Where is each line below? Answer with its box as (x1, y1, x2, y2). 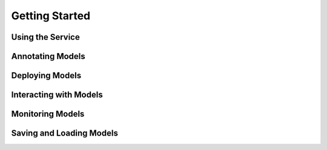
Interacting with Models (11, 90, 103, 100)
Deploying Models (11, 70, 82, 81)
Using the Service (11, 32, 80, 42)
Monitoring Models (11, 109, 85, 119)
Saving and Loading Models (11, 128, 118, 139)
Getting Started (11, 9, 91, 22)
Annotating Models (11, 51, 86, 61)
